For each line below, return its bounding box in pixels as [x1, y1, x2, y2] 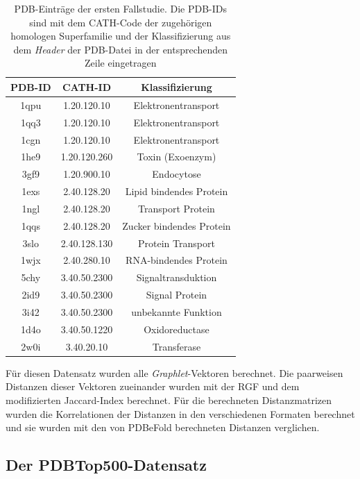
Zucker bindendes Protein [122, 218, 231, 233]
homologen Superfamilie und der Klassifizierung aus [10, 28, 231, 43]
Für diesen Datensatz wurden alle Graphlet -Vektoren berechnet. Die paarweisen [6, 365, 343, 380]
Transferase [152, 339, 201, 353]
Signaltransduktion [136, 270, 217, 285]
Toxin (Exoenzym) [137, 149, 216, 164]
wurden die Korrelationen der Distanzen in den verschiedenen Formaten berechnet [6, 406, 355, 421]
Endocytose [152, 167, 201, 181]
